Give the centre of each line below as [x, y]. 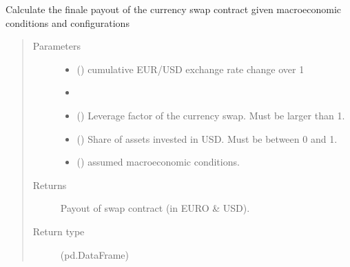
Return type [59, 231]
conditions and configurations [68, 22]
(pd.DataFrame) [95, 254]
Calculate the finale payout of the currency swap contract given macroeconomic [174, 9]
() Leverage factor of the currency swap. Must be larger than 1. [211, 115]
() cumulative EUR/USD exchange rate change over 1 [191, 69]
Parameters [56, 46]
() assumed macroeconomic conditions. [158, 162]
